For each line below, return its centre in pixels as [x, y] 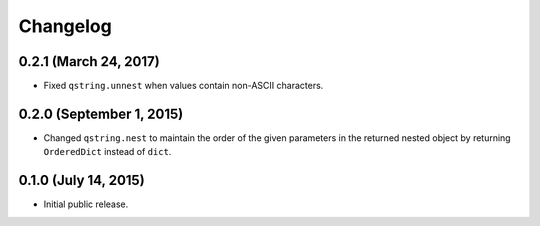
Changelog [65, 26]
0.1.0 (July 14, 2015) [81, 180]
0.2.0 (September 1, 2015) [101, 113]
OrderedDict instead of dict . [107, 152]
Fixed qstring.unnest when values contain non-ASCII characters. [183, 86]
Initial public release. [86, 204]
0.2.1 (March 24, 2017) [89, 61]
